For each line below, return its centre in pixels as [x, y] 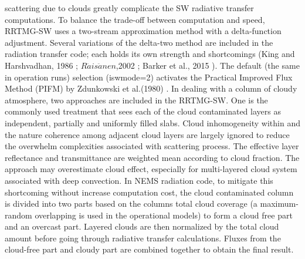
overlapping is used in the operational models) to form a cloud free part [164, 215]
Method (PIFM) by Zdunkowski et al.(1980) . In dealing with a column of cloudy [151, 88]
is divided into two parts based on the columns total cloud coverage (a [131, 203]
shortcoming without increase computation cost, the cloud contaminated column [149, 192]
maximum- [279, 203]
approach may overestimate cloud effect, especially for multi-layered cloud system [151, 169]
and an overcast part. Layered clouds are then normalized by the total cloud [142, 226]
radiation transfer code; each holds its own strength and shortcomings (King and [150, 54]
